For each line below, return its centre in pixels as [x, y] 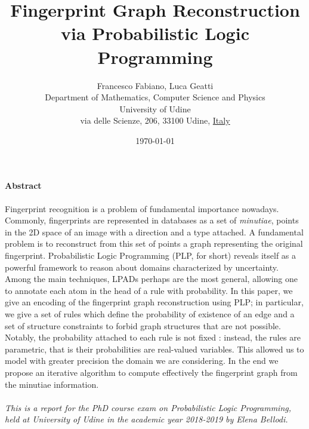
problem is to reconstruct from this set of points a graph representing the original [154, 243]
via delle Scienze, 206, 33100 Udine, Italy [155, 120]
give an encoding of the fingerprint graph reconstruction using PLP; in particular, [154, 302]
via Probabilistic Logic [155, 33]
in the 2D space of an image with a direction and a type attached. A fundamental [154, 232]
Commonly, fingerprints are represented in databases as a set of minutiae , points [152, 220]
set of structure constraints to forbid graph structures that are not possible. [143, 325]
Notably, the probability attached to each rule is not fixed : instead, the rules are [153, 337]
